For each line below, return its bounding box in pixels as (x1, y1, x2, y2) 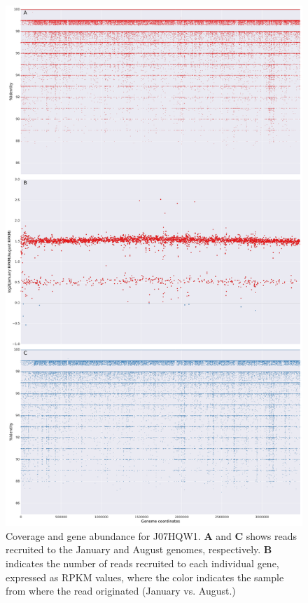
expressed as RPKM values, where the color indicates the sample (6, 569, 284, 584)
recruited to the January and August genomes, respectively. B (6, 542, 272, 557)
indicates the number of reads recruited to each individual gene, (6, 555, 279, 570)
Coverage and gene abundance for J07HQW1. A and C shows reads (6, 528, 297, 543)
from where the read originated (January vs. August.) (6, 583, 236, 598)
